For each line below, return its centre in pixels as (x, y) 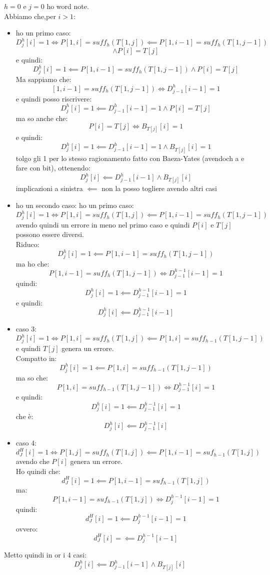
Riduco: (27, 244)
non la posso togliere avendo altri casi (159, 188)
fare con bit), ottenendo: (53, 168)
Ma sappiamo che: (43, 79)
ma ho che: (32, 263)
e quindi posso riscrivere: (54, 98)
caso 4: (26, 443)
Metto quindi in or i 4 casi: (45, 555)
